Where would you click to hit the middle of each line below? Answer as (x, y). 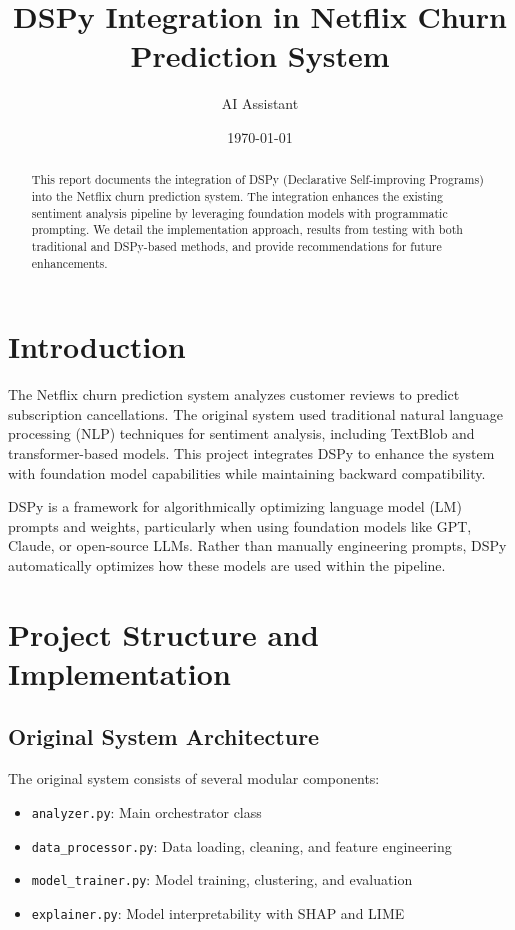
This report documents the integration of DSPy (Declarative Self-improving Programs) (257, 179)
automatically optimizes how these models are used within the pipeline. (227, 564)
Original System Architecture (164, 736)
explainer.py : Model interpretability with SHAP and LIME (218, 912)
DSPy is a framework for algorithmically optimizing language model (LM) (235, 506)
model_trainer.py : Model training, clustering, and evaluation (222, 879)
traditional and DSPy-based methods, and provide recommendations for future (236, 245)
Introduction (97, 346)
